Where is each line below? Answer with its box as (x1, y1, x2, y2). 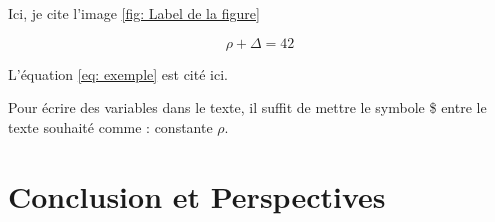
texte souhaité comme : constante (8, 116, 213, 137)
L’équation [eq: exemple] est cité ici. (8, 63, 228, 84)
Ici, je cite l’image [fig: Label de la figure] (8, 3, 260, 23)
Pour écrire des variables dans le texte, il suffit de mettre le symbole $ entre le (8, 97, 487, 118)
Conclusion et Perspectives (8, 175, 386, 216)
